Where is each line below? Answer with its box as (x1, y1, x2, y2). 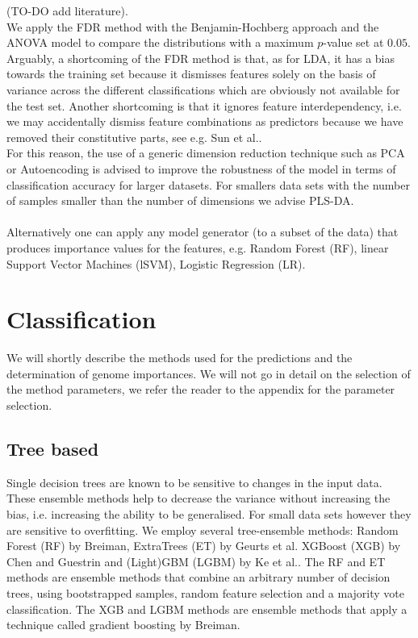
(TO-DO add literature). (6, 2, 128, 19)
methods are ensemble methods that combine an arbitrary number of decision (6, 569, 391, 586)
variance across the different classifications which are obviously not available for (6, 81, 400, 98)
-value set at (323, 34, 384, 51)
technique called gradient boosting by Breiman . (6, 616, 240, 633)
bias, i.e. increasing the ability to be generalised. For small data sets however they (6, 505, 412, 522)
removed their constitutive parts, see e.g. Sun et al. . (6, 128, 262, 145)
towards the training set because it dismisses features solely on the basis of (6, 65, 376, 82)
